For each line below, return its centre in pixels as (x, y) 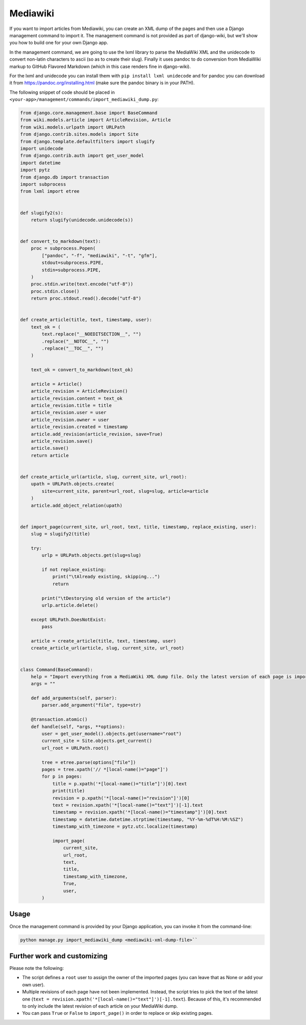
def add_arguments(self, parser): (74, 698)
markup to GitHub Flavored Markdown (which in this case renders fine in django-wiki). (100, 66)
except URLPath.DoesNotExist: (69, 619)
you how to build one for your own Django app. (59, 43)
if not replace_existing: (74, 570)
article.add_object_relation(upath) (76, 505)
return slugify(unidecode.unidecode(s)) (82, 220)
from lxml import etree (50, 191)
